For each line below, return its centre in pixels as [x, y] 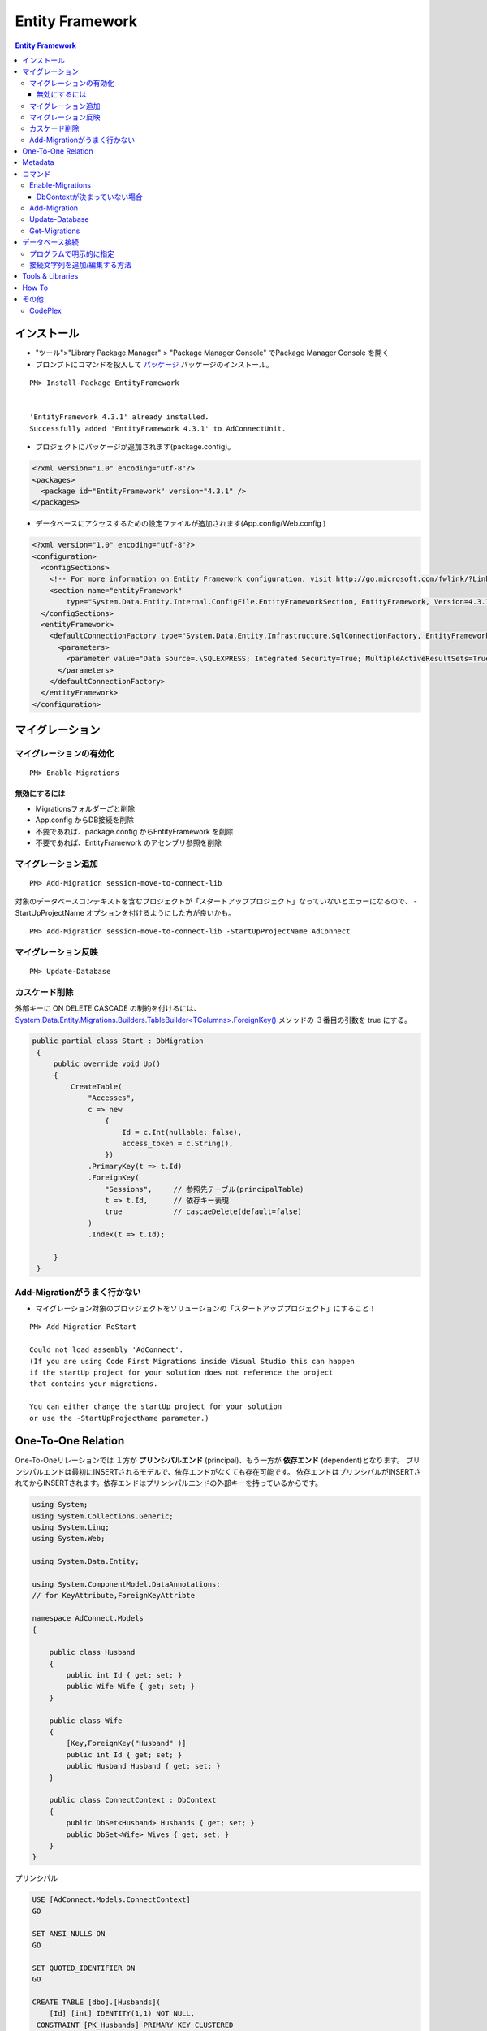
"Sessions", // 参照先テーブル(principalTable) [204, 1189]
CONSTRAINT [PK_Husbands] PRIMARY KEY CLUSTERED [135, 2025]
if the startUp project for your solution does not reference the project [181, 1372]
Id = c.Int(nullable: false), [182, 1132]
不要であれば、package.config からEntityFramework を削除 [134, 831]
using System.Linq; [71, 1527]
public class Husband [92, 1652]
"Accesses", [112, 1098]
